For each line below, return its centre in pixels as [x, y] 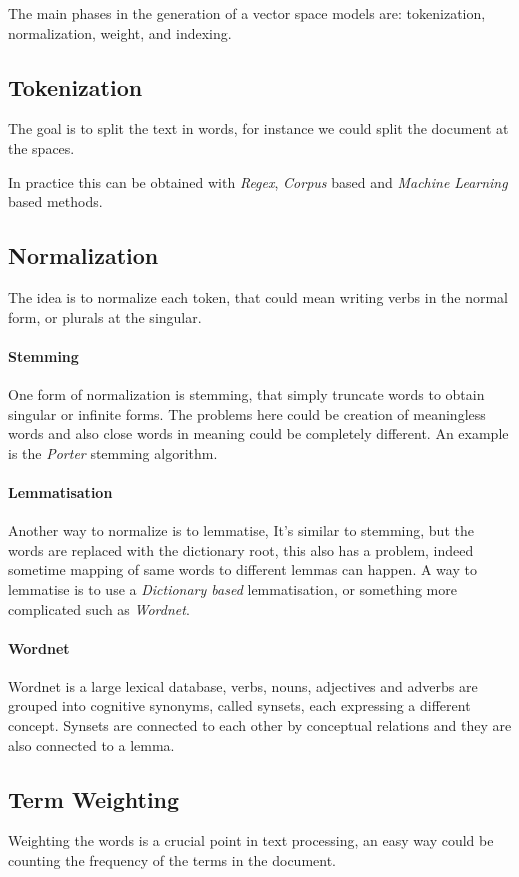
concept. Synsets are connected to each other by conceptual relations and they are [260, 725]
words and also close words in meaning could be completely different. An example [258, 433]
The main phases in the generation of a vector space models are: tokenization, [247, 13]
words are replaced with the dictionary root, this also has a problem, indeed [241, 549]
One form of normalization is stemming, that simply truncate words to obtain [246, 393]
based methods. [55, 201]
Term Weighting [94, 798]
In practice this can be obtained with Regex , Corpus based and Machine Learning [258, 181]
